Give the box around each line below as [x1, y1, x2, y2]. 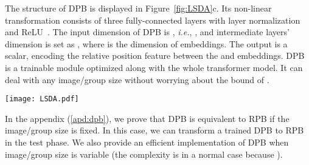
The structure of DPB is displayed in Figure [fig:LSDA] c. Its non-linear [5, 2, 272, 14]
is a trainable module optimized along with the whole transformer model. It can [5, 61, 303, 73]
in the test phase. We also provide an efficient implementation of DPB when [5, 136, 289, 148]
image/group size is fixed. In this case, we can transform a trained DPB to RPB [5, 124, 304, 136]
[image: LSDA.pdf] [5, 95, 79, 104]
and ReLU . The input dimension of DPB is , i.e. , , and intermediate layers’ [5, 25, 290, 38]
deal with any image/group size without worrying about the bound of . [5, 73, 269, 86]
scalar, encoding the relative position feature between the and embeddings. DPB [5, 49, 305, 62]
